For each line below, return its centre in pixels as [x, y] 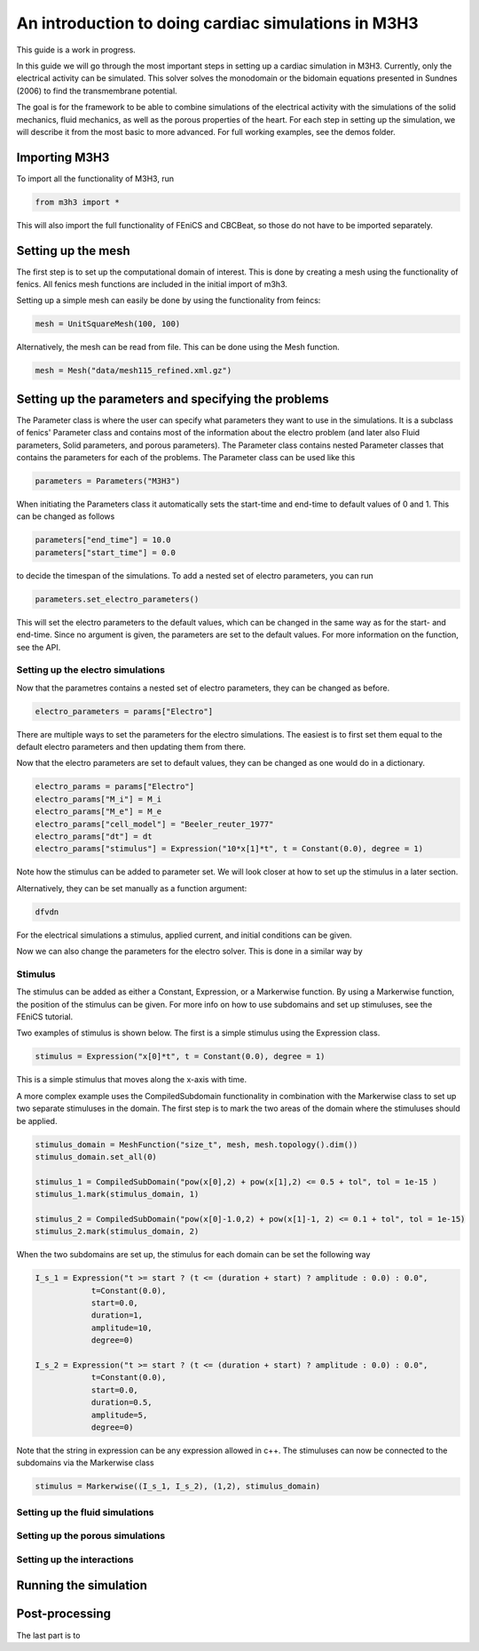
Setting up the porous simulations [91, 1535]
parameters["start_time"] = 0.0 [106, 552]
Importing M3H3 [63, 157]
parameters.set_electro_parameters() [117, 599]
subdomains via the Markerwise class [85, 1463]
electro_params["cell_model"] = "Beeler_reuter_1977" [154, 824]
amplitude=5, [119, 1415]
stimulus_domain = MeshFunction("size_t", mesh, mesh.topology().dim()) [196, 1145]
